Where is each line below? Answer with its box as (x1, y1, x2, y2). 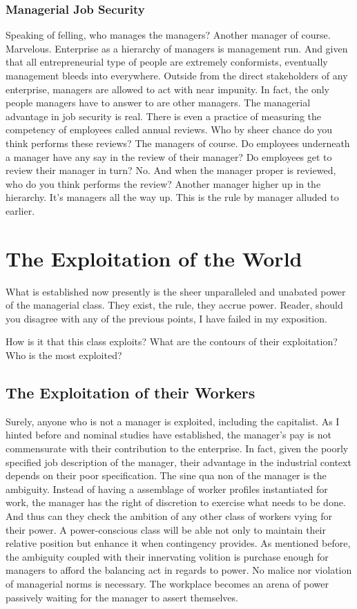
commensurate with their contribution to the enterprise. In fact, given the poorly (6, 441, 349, 456)
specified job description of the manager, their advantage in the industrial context (6, 454, 351, 469)
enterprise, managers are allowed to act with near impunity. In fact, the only (6, 81, 329, 96)
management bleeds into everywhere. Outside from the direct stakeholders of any (6, 68, 348, 82)
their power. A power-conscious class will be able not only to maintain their (6, 522, 327, 536)
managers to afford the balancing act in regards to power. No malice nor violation (6, 563, 352, 577)
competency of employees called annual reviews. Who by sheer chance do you (6, 122, 333, 137)
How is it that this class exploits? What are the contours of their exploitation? (6, 334, 338, 349)
